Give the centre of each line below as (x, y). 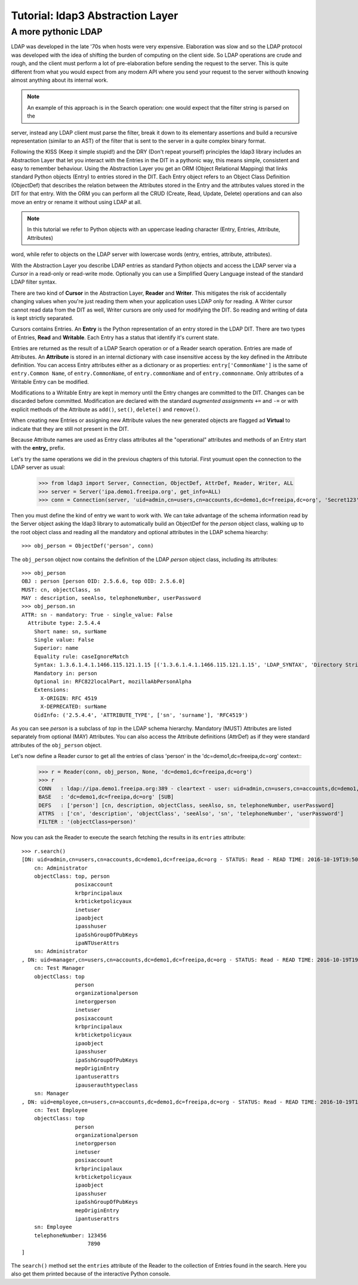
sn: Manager (51, 1093)
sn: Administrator (61, 951)
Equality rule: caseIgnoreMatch (81, 656)
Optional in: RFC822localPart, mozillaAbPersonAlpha (113, 681)
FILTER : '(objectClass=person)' (87, 822)
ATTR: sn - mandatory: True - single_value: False (97, 614)
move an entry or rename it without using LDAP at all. (76, 202)
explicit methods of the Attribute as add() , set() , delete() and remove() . (106, 409)
